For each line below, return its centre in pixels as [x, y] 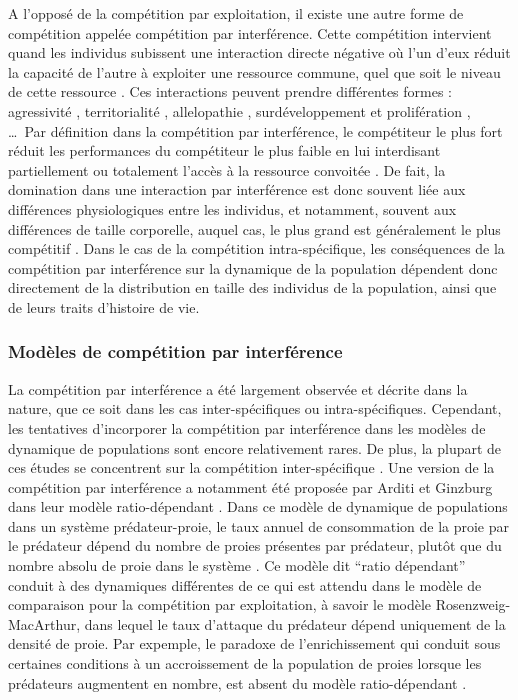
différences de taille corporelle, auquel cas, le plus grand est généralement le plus [254, 228]
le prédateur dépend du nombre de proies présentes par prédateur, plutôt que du [255, 545]
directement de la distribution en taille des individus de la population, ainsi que [252, 287]
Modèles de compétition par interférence [175, 351]
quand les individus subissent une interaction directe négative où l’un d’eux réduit [259, 52]
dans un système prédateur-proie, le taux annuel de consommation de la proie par [259, 525]
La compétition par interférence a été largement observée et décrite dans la [238, 388]
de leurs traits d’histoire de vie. [104, 306]
